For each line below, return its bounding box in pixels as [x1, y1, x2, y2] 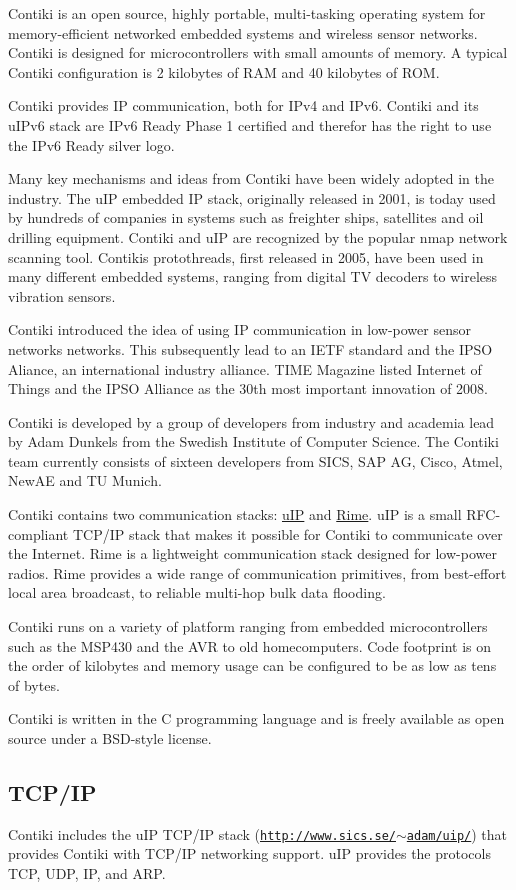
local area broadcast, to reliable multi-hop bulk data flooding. [8, 582, 386, 603]
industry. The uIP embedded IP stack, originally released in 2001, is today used [8, 187, 496, 208]
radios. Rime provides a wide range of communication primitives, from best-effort [8, 562, 507, 583]
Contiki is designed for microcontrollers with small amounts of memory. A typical [8, 42, 508, 63]
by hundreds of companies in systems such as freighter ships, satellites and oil [8, 207, 484, 228]
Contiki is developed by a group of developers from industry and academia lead [8, 411, 495, 432]
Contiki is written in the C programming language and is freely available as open [8, 708, 505, 729]
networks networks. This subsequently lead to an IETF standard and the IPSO [8, 338, 493, 359]
